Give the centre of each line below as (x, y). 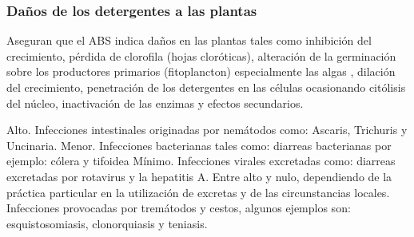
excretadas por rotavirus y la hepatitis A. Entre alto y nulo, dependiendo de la (199, 176)
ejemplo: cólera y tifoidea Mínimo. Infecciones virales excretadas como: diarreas (201, 161)
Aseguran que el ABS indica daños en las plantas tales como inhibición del (189, 40)
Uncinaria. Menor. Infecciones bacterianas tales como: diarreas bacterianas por (199, 145)
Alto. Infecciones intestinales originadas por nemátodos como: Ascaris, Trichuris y (207, 130)
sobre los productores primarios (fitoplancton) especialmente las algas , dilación (201, 71)
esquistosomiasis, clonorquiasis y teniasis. (107, 223)
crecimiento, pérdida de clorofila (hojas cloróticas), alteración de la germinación (201, 55)
